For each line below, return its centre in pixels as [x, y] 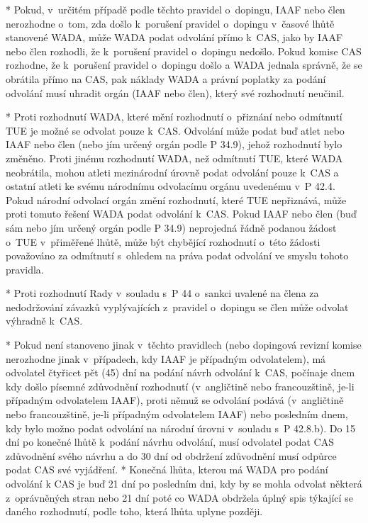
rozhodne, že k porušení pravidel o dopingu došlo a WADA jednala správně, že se [184, 65]
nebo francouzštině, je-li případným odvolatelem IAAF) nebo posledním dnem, [177, 414]
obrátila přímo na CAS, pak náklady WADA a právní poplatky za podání [166, 78]
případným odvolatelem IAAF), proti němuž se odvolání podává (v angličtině [175, 400]
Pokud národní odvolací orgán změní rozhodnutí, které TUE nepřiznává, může [176, 199]
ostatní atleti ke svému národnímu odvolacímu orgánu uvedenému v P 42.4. [171, 186]
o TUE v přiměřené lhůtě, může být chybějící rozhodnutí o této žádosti [163, 241]
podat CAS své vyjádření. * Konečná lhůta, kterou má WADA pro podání [167, 469]
